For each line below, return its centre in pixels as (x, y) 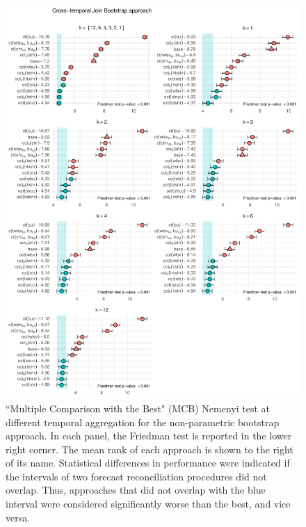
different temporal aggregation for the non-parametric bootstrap (143, 422)
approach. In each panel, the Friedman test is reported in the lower (149, 436)
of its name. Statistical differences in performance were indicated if (148, 463)
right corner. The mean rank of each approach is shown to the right (150, 449)
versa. (18, 517)
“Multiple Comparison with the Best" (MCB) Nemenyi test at (138, 408)
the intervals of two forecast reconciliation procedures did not (136, 476)
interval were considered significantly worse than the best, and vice (148, 504)
